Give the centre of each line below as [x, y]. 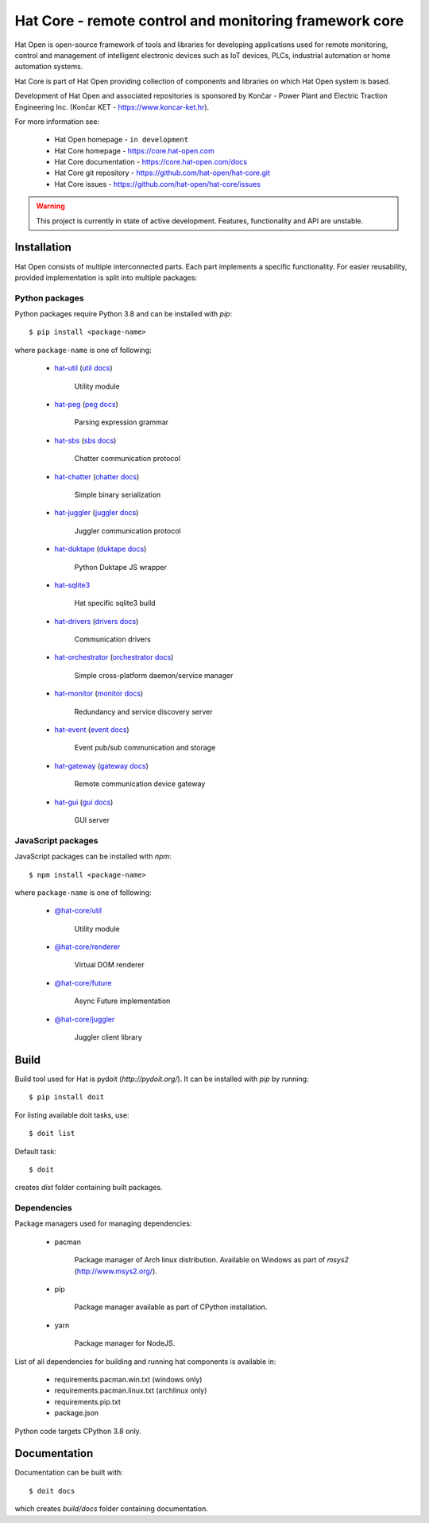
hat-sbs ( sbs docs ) [85, 440]
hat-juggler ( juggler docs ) [97, 513]
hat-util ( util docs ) [83, 368]
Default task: [36, 1151]
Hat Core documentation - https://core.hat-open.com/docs [151, 162]
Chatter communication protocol [127, 459]
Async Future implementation [122, 1001]
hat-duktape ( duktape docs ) [100, 549]
